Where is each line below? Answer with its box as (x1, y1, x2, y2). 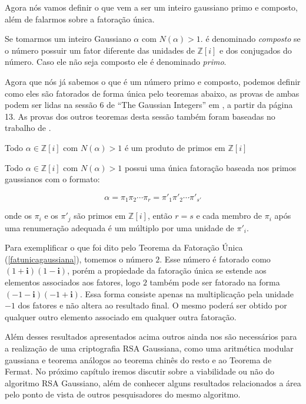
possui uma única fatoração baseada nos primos (124, 161, 297, 173)
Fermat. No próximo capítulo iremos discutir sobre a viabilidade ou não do (5, 365, 274, 377)
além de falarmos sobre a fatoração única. (5, 12, 155, 25)
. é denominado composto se (200, 32, 301, 45)
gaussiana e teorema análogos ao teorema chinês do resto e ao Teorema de (5, 353, 272, 366)
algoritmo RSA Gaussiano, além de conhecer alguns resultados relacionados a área (5, 376, 301, 389)
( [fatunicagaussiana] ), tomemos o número (5, 252, 153, 265)
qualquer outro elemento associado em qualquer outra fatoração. (5, 310, 237, 323)
